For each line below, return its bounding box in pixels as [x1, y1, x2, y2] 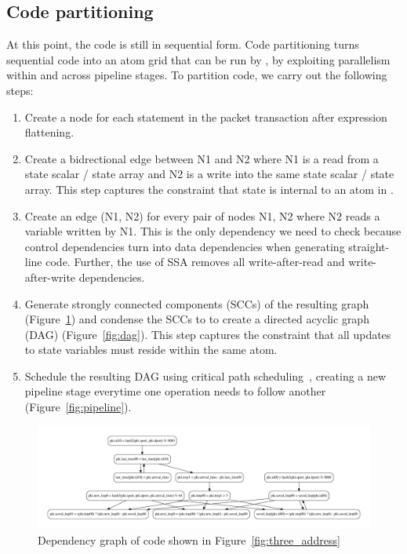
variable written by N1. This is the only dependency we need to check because [24, 223, 402, 239]
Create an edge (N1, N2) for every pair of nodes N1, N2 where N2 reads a [24, 207, 380, 224]
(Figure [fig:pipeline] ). [24, 399, 132, 415]
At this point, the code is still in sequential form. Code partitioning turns [6, 36, 359, 53]
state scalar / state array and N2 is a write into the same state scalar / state [24, 166, 394, 182]
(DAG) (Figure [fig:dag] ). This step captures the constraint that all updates [24, 326, 391, 342]
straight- [348, 238, 390, 254]
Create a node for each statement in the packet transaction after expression [24, 108, 387, 125]
